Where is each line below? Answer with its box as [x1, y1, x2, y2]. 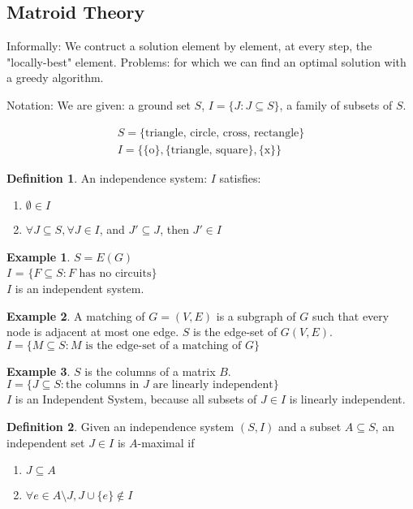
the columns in [66, 379, 140, 391]
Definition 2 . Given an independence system [6, 417, 234, 434]
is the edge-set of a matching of [85, 339, 242, 352]
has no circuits [79, 268, 152, 280]
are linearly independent [153, 379, 273, 391]
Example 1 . [6, 248, 71, 265]
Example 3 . [6, 362, 71, 379]
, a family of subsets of [279, 96, 393, 113]
